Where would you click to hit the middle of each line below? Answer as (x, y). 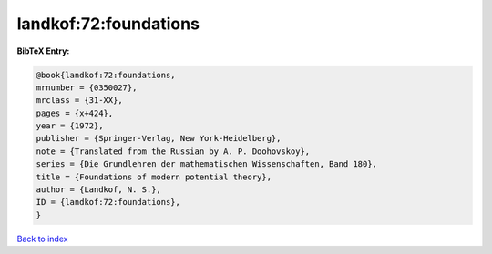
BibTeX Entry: (43, 51)
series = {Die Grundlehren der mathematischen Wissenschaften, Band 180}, (207, 164)
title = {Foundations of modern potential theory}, (154, 177)
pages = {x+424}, (75, 113)
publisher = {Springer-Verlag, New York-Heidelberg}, (159, 138)
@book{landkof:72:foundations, (106, 75)
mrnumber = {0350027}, (87, 87)
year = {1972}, (70, 126)
